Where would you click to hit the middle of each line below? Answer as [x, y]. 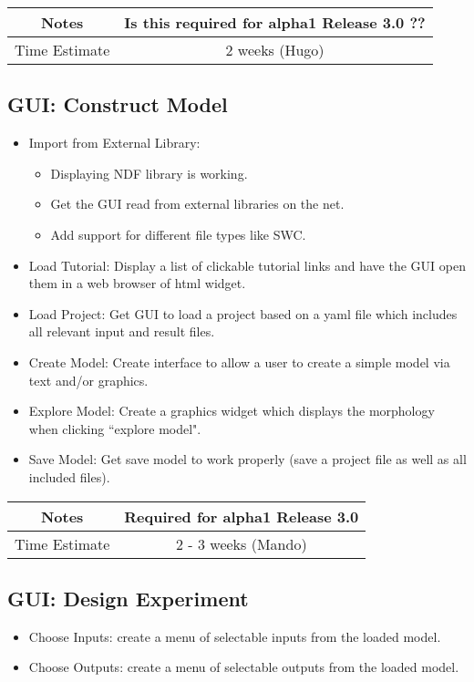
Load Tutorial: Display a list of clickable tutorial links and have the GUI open [247, 265]
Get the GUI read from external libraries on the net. [197, 204]
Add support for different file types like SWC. [178, 234]
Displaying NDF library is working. [149, 173]
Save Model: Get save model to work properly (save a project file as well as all [247, 459]
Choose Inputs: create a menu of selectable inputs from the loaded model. [235, 636]
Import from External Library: [114, 143]
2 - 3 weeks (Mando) [241, 543]
